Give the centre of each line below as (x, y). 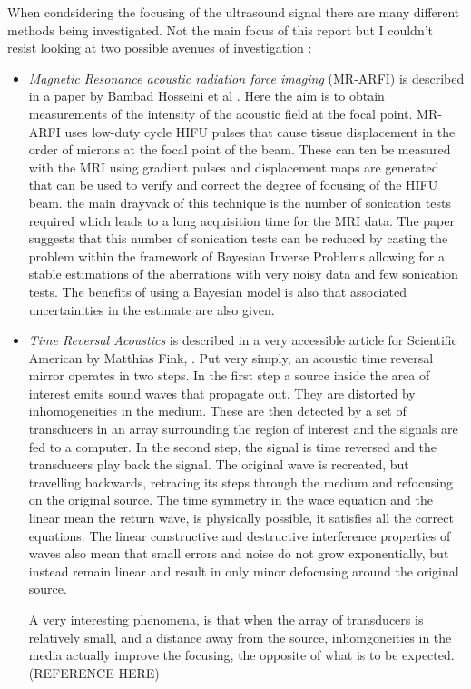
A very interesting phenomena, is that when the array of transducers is (226, 619)
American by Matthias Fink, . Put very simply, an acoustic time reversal (231, 357)
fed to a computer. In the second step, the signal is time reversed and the (233, 446)
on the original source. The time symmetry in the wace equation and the (231, 500)
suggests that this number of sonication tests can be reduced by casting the (238, 238)
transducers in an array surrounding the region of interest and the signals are (243, 429)
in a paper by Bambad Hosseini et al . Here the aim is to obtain (206, 96)
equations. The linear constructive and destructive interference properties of (240, 535)
